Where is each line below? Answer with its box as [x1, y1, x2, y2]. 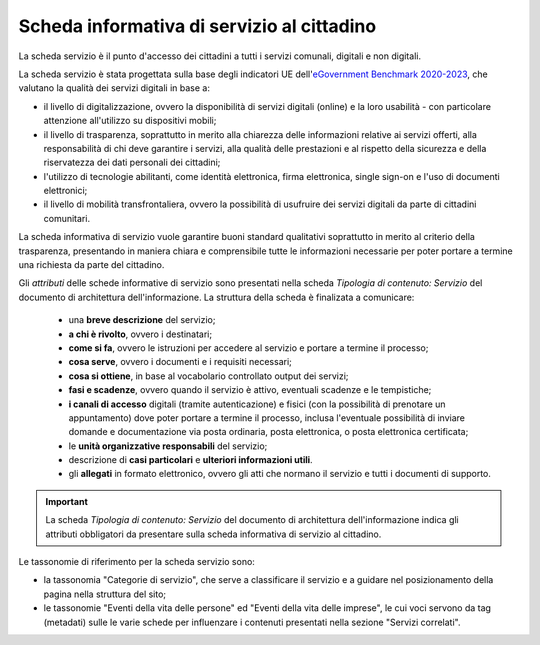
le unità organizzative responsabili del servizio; [68, 440, 268, 452]
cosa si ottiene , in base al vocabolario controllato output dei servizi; [68, 370, 349, 382]
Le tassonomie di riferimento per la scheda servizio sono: [18, 556, 255, 568]
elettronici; [43, 185, 88, 197]
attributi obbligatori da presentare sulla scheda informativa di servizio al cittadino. [45, 528, 382, 540]
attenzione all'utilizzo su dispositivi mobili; [43, 115, 217, 127]
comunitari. [43, 212, 90, 224]
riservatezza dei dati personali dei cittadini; [43, 156, 221, 169]
